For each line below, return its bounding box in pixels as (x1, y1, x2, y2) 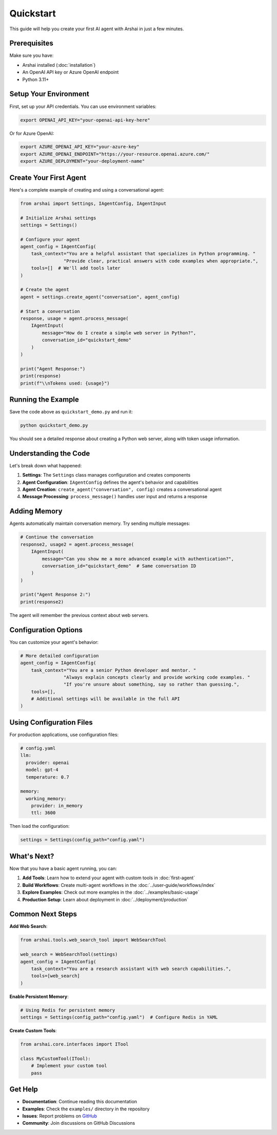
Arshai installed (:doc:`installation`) (22, 62, 96, 68)
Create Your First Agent (9, 173, 87, 182)
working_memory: (26, 796, 67, 801)
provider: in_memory (31, 803, 83, 809)
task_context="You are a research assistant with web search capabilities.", (31, 966, 232, 972)
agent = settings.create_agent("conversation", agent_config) (20, 294, 180, 300)
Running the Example (9, 395, 80, 404)
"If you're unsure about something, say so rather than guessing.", (63, 682, 240, 688)
